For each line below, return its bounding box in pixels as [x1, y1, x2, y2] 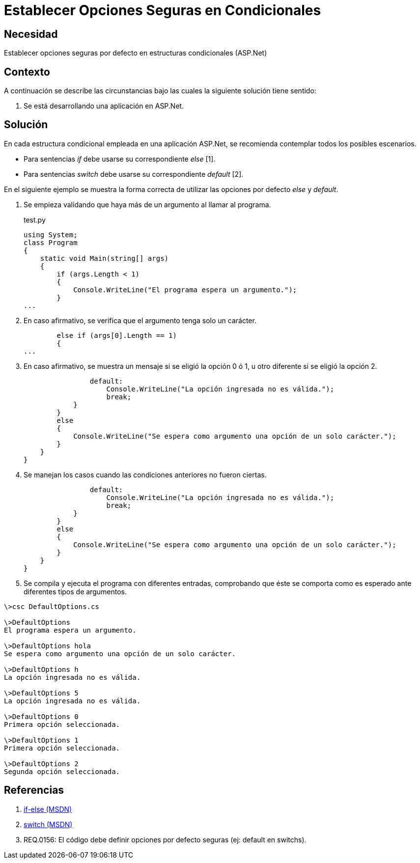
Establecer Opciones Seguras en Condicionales [4, 2, 321, 19]
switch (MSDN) [24, 820, 73, 829]
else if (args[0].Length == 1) [56, 331, 177, 339]
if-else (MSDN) [24, 805, 72, 813]
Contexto [4, 65, 50, 78]
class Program [24, 238, 78, 247]
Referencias [4, 784, 64, 797]
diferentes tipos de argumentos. [24, 587, 127, 596]
